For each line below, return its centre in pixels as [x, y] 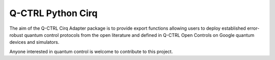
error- [253, 28]
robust [16, 35]
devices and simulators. [34, 42]
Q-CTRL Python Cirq [53, 13]
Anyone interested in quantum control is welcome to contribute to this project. [91, 51]
